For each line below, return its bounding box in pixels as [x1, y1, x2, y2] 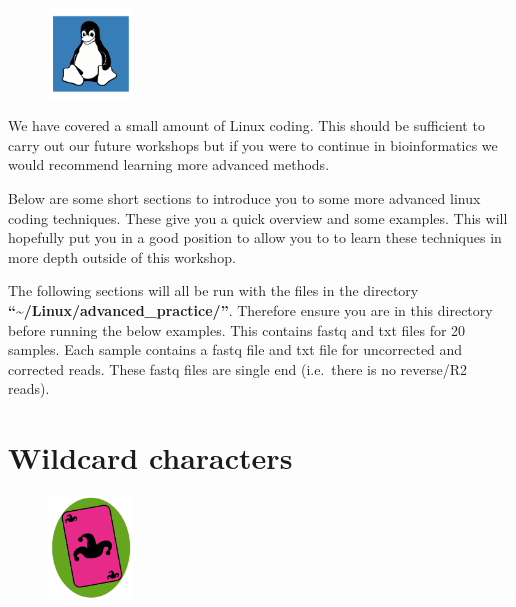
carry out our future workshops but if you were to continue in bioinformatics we [8, 134, 498, 155]
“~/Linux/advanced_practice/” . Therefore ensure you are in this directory [8, 299, 493, 320]
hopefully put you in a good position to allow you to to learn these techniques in [8, 227, 502, 248]
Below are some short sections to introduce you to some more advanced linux [8, 187, 481, 208]
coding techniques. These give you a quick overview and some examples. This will [8, 207, 508, 228]
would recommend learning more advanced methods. [8, 154, 330, 175]
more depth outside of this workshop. [8, 246, 236, 267]
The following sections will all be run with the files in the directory [8, 280, 419, 301]
